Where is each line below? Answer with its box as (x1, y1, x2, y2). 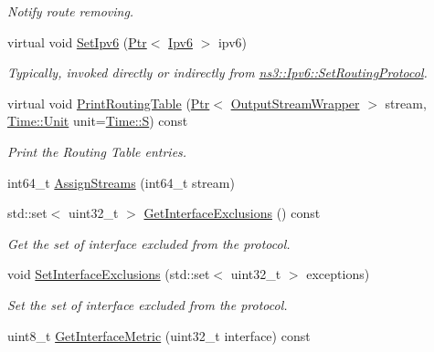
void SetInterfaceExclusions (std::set (7, 264, 210, 284)
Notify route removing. (7, 2, 134, 20)
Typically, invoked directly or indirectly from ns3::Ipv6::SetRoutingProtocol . (7, 63, 428, 82)
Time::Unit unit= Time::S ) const (7, 111, 188, 130)
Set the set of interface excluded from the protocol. (7, 295, 288, 314)
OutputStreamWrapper (230, 93, 360, 112)
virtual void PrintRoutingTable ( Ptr (7, 93, 210, 112)
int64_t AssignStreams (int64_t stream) (7, 172, 235, 192)
